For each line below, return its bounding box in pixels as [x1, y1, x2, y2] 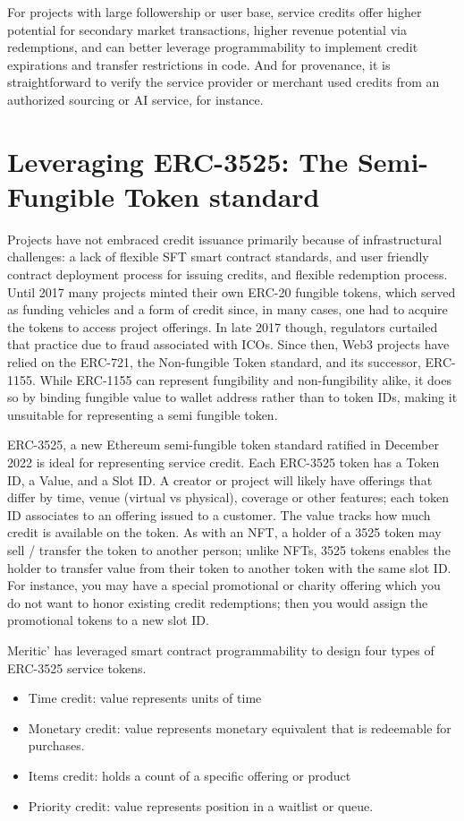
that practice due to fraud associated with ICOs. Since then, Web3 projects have [7, 335, 450, 354]
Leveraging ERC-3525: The [7, 142, 349, 179]
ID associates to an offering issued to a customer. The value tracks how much [7, 505, 431, 524]
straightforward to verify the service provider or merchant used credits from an [7, 73, 440, 91]
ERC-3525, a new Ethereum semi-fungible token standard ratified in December [7, 435, 439, 454]
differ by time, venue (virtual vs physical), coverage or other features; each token [7, 488, 449, 507]
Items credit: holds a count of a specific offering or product [28, 765, 351, 784]
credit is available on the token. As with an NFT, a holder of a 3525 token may [7, 523, 442, 542]
